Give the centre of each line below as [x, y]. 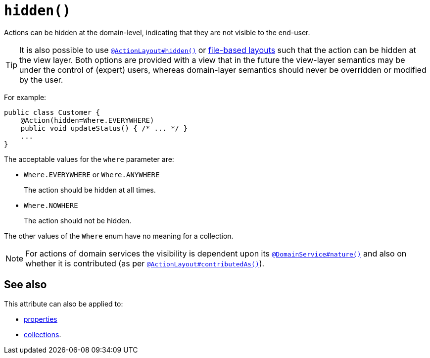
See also [25, 285]
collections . [43, 334]
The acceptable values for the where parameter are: [89, 159]
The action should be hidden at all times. [90, 190]
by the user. [41, 79]
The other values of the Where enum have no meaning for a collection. [119, 236]
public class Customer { [52, 112]
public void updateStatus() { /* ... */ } [104, 128]
